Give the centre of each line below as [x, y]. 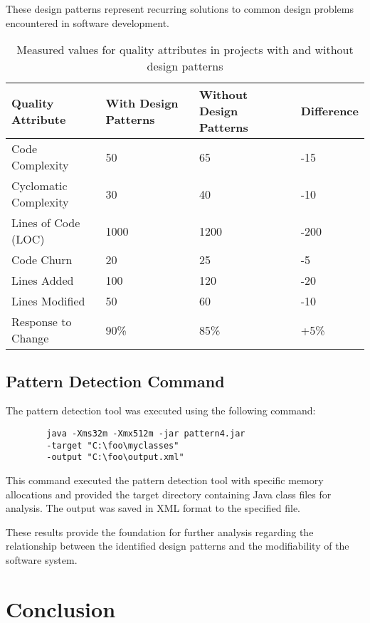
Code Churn [42, 260]
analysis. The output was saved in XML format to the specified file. [153, 508]
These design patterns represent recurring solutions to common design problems [180, 9]
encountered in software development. [88, 22]
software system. [42, 559]
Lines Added [43, 281]
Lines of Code [46, 223]
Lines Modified [48, 301]
